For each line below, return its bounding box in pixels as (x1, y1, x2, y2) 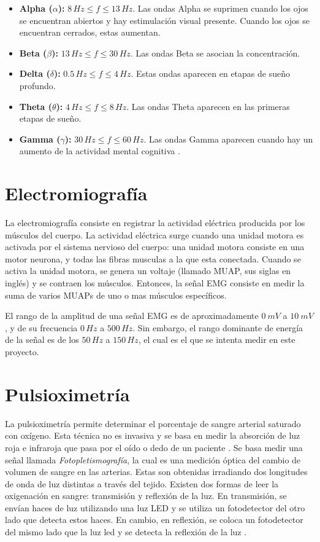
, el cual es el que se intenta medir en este (138, 333, 295, 346)
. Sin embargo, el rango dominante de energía (132, 321, 303, 334)
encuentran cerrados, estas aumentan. (19, 26, 161, 39)
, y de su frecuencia (5, 321, 78, 334)
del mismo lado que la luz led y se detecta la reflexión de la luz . (5, 525, 247, 538)
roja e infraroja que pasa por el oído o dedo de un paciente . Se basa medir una (5, 441, 303, 454)
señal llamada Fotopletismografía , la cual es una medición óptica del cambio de (5, 453, 301, 466)
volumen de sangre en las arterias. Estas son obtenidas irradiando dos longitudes (5, 465, 308, 478)
